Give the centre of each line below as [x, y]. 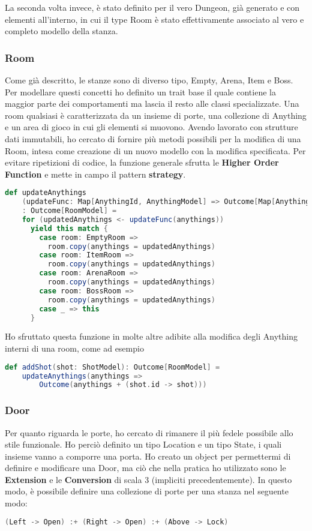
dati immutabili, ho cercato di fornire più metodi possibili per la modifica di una [153, 138]
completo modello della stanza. [61, 31]
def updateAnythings [46, 193]
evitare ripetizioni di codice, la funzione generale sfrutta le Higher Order [142, 162]
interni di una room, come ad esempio [74, 348]
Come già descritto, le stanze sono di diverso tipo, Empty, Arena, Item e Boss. [149, 80]
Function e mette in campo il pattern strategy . [95, 174]
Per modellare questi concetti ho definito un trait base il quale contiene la [140, 91]
